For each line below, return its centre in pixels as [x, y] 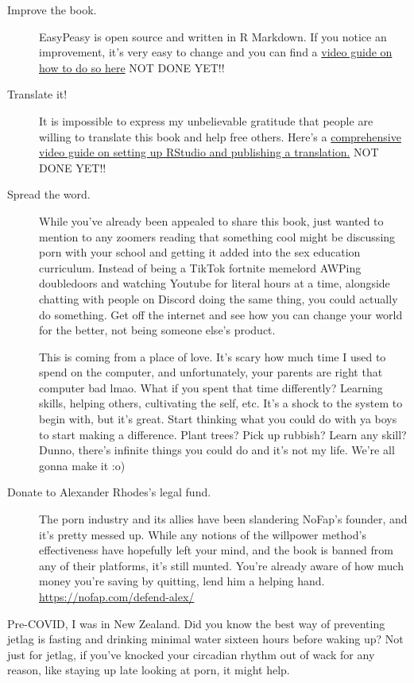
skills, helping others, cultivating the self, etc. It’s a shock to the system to [221, 403]
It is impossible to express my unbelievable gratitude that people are [206, 120]
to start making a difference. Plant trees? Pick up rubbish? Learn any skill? [223, 434]
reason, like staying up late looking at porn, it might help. [149, 670]
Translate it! [37, 94]
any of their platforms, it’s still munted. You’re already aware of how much [221, 565]
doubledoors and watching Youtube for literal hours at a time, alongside [215, 283]
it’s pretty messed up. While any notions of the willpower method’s [203, 534]
